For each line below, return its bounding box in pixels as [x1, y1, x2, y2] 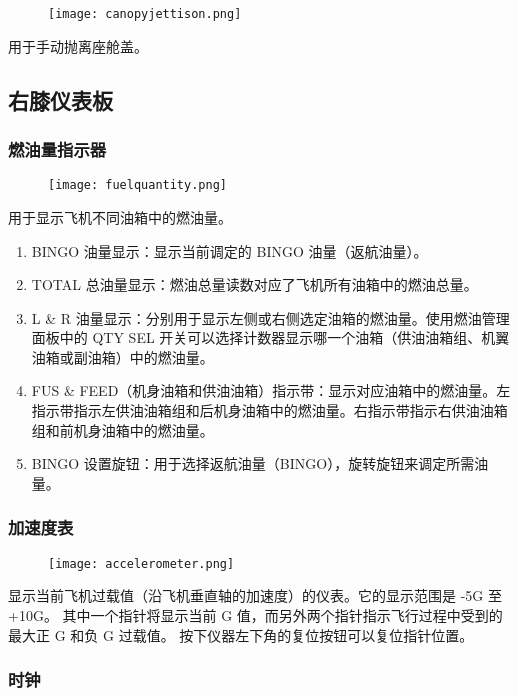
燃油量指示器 [8, 136, 107, 161]
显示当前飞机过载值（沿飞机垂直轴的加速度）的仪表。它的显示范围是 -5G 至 [8, 585, 502, 606]
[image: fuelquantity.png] [48, 178, 227, 193]
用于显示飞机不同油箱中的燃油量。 [8, 206, 232, 227]
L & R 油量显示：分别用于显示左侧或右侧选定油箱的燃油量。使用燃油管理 [31, 307, 510, 328]
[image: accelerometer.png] [48, 556, 235, 571]
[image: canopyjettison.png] [48, 7, 242, 21]
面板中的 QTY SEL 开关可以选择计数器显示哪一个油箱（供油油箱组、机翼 [31, 327, 510, 348]
